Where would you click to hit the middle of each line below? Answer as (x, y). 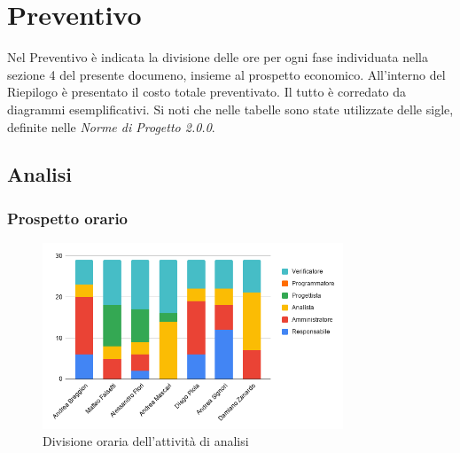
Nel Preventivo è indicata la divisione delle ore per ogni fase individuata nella (218, 57)
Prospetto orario (68, 218)
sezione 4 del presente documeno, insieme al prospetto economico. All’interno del (226, 74)
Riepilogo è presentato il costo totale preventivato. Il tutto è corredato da (207, 92)
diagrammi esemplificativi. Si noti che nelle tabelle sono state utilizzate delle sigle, (230, 109)
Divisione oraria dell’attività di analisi (146, 441)
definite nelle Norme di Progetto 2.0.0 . (111, 126)
